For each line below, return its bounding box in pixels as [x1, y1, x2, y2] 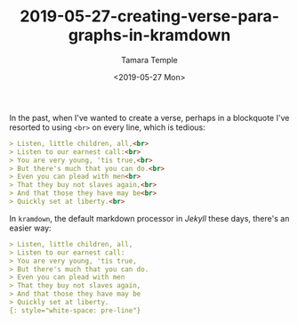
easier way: [9, 223, 52, 233]
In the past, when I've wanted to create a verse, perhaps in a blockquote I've [9, 112, 290, 123]
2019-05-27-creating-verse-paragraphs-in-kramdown [19, 6, 280, 45]
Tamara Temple [121, 54, 178, 65]
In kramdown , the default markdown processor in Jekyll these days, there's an [9, 213, 290, 223]
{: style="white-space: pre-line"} [9, 305, 141, 315]
